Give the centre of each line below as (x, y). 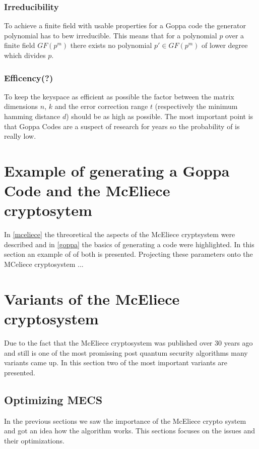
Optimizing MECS (53, 399)
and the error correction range (101, 106)
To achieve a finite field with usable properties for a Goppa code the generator (125, 25)
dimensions (21, 106)
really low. (20, 136)
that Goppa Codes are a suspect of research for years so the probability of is (122, 126)
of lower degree (225, 45)
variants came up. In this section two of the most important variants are (116, 362)
